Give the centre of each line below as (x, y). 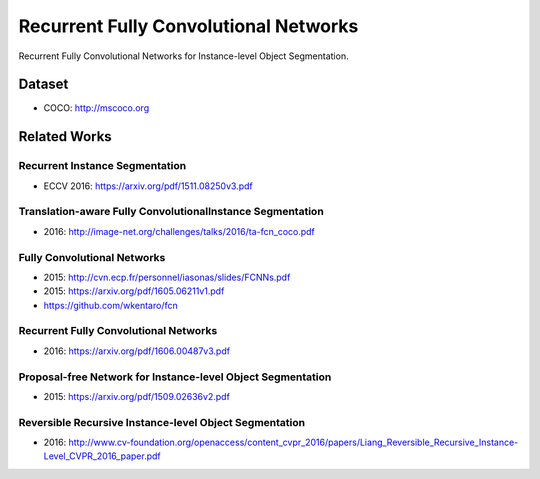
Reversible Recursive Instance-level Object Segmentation (161, 422)
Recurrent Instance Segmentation (102, 166)
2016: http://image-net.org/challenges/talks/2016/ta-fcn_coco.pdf (179, 231)
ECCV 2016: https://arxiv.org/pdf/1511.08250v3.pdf (148, 186)
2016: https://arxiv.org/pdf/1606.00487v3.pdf (136, 351)
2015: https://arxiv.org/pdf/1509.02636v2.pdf (136, 396)
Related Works (65, 136)
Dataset (43, 84)
